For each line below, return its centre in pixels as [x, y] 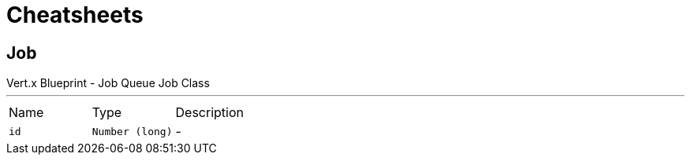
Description [209, 113]
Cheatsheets [75, 15]
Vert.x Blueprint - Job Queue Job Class [108, 83]
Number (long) [132, 131]
